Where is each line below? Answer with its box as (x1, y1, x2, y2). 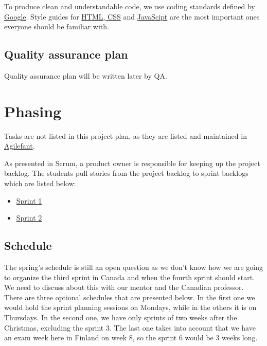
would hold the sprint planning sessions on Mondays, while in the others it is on (4, 302, 257, 313)
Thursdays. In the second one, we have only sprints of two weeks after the (4, 312, 237, 323)
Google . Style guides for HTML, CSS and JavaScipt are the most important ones (4, 11, 260, 22)
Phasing (4, 100, 62, 121)
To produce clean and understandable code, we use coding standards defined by (4, 1, 255, 11)
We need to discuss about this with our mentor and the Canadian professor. (4, 282, 244, 293)
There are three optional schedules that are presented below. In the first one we (4, 292, 255, 302)
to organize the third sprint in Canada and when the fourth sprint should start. (4, 271, 255, 282)
